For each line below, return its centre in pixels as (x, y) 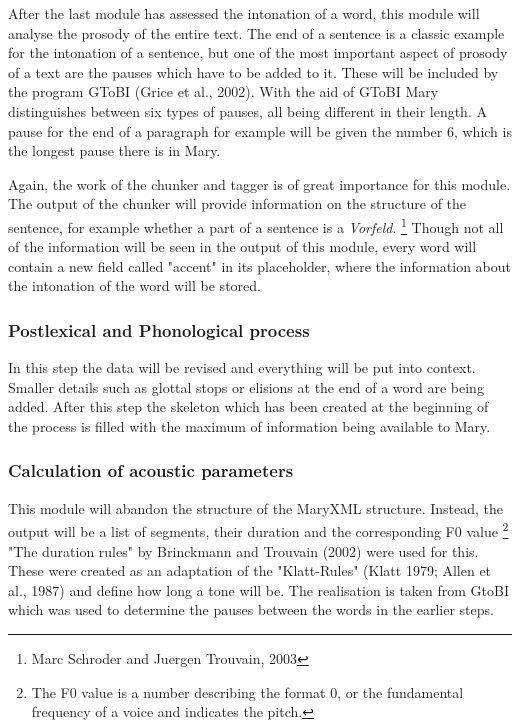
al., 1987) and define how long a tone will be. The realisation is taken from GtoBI (259, 589)
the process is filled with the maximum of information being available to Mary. (249, 425)
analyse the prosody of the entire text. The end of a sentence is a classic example (256, 32)
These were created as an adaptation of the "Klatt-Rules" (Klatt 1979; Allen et (250, 570)
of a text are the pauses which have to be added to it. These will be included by (253, 71)
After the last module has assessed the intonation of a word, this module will (244, 13)
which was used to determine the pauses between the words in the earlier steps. (251, 609)
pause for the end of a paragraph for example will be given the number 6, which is (260, 130)
